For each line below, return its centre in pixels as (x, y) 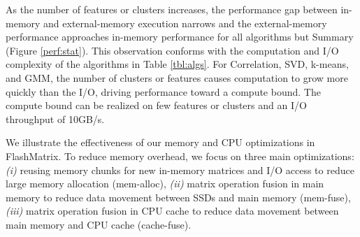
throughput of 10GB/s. (55, 118)
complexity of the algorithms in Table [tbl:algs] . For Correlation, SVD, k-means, (177, 64)
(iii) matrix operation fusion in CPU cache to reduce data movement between (172, 211)
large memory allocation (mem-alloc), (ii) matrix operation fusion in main (165, 184)
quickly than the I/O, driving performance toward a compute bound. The (163, 91)
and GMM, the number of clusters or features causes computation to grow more (177, 77)
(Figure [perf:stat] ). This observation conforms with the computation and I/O (172, 50)
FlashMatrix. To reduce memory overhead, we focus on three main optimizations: (180, 156)
